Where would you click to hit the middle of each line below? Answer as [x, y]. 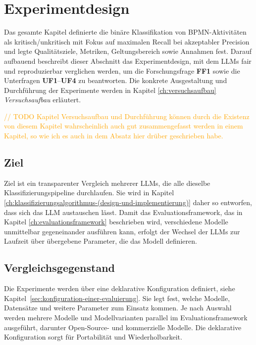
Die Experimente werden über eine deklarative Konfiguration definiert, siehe [120, 288]
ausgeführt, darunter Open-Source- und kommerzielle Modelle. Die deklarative [123, 327]
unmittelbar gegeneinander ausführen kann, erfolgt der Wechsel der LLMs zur [122, 231]
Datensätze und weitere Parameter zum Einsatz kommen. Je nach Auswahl [118, 308]
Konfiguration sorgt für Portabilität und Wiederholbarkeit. [93, 337]
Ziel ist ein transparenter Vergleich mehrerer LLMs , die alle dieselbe [107, 183]
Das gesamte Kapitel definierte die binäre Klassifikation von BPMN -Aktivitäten [125, 32]
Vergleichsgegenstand [60, 268]
